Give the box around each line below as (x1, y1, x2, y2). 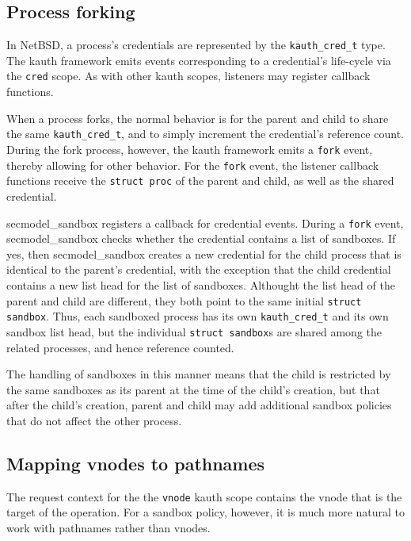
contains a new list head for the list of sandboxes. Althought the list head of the (6, 276, 395, 293)
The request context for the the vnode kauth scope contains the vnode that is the (6, 488, 402, 505)
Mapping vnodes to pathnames (6, 451, 265, 475)
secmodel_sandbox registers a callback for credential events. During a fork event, (6, 214, 404, 231)
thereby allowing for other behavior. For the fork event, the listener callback (6, 156, 379, 173)
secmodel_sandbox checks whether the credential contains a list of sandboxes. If (6, 230, 396, 247)
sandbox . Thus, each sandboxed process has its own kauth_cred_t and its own (6, 308, 389, 324)
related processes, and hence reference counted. (6, 339, 234, 355)
